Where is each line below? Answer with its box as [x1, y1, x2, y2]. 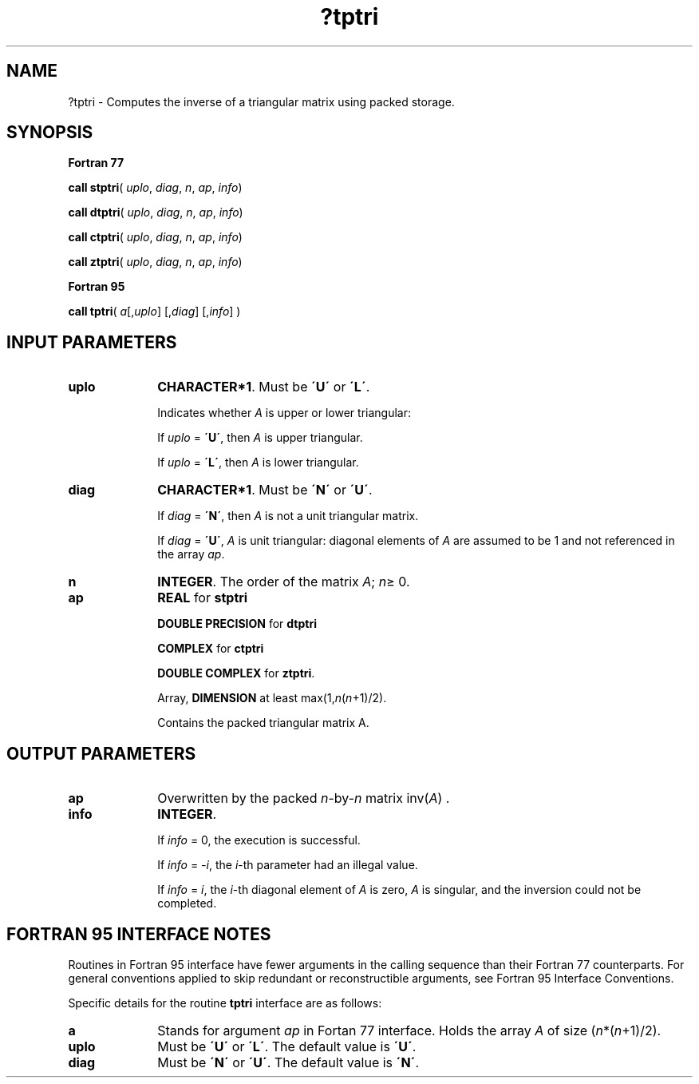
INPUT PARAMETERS [6, 332, 177, 352]
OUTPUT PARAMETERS [6, 743, 196, 764]
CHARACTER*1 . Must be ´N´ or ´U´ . [157, 482, 373, 498]
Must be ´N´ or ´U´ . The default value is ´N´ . [157, 1054, 420, 1070]
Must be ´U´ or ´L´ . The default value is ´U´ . [157, 1038, 417, 1054]
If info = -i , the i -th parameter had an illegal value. [157, 858, 418, 872]
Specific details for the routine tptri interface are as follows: [68, 995, 382, 1010]
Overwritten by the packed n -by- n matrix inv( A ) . [157, 790, 450, 807]
